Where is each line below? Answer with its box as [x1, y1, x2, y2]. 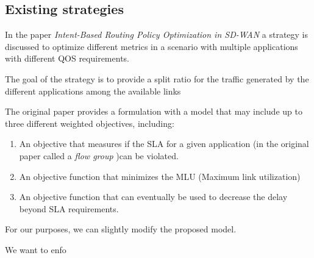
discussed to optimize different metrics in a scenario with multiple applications [5, 40, 298, 52]
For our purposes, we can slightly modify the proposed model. [5, 223, 237, 235]
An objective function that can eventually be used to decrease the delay [19, 190, 288, 203]
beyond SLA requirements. [19, 202, 119, 215]
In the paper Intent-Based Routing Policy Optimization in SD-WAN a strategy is [5, 28, 309, 41]
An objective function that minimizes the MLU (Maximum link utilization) [19, 170, 301, 182]
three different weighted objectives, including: [5, 116, 174, 129]
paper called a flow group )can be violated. [19, 149, 179, 162]
